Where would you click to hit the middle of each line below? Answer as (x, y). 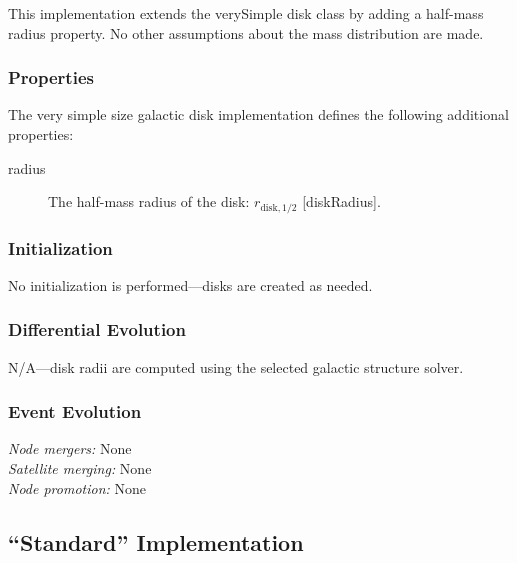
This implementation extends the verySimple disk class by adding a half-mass (246, 13)
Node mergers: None (70, 448)
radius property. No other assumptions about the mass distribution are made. (246, 32)
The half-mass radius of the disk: (149, 201)
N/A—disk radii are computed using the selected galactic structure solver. (236, 366)
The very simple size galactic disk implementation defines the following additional (258, 114)
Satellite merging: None (80, 468)
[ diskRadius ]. (341, 201)
